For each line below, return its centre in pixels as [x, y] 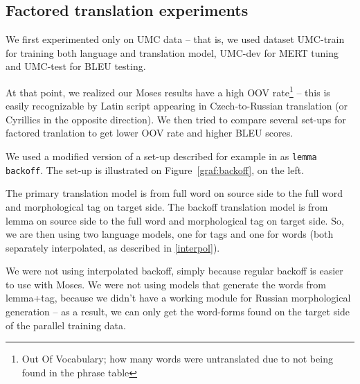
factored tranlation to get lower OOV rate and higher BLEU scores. [150, 133]
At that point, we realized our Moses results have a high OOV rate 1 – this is [168, 91]
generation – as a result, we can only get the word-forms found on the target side [178, 312]
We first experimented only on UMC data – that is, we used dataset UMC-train [175, 39]
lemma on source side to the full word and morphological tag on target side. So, [175, 220]
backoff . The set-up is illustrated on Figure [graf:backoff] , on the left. [155, 169]
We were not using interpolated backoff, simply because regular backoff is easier [174, 271]
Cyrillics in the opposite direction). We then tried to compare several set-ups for [176, 119]
